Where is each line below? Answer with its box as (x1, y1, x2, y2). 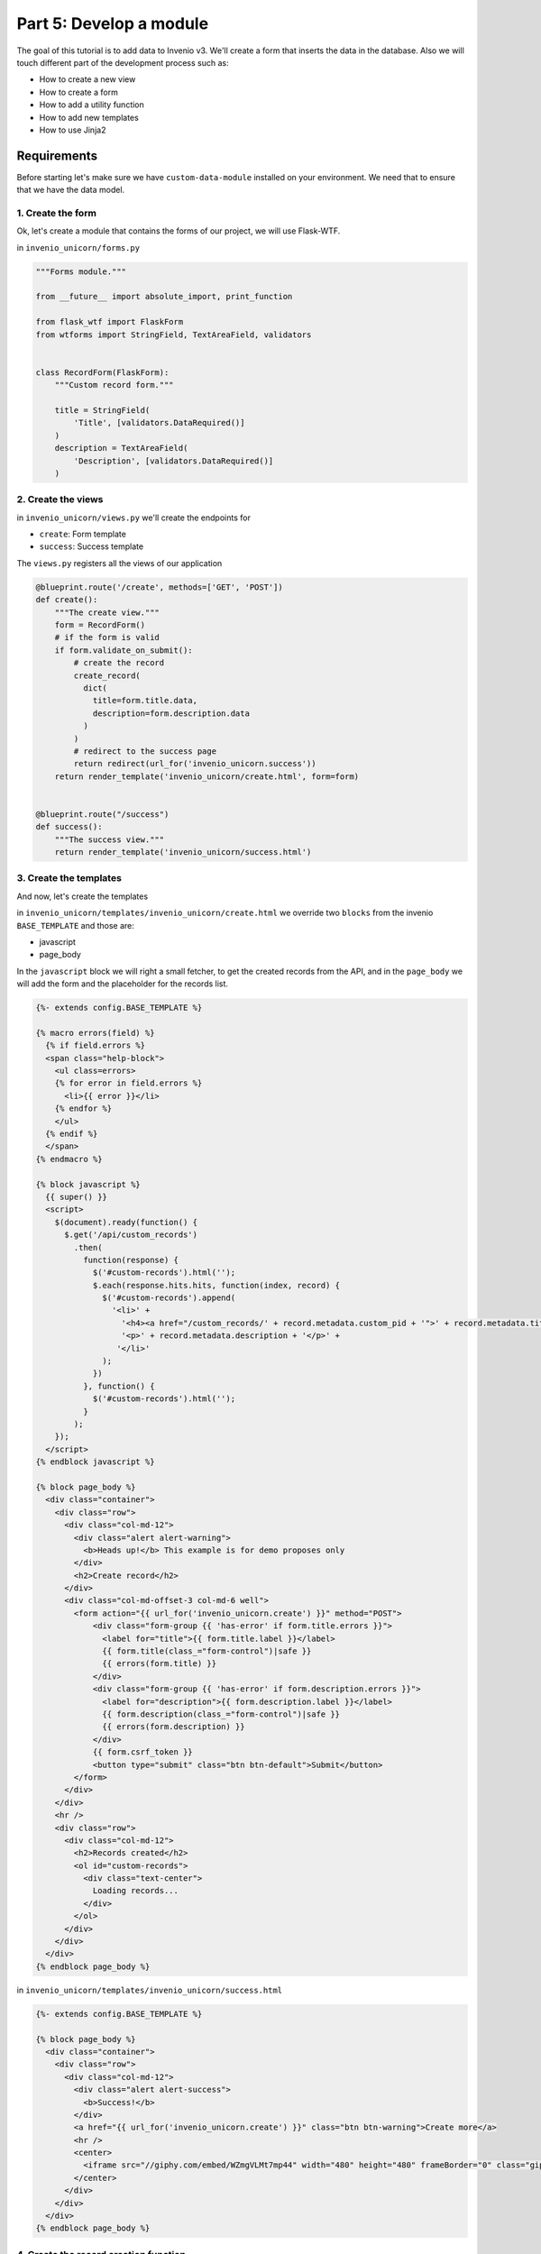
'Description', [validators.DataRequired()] (73, 455, 274, 466)
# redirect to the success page (73, 746, 216, 756)
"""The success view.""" (54, 834, 165, 845)
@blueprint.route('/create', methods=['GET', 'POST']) (35, 582, 283, 592)
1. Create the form (16, 206, 96, 219)
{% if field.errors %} (45, 1040, 146, 1050)
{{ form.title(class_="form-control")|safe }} (102, 1646, 312, 1656)
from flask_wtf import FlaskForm (35, 316, 184, 327)
